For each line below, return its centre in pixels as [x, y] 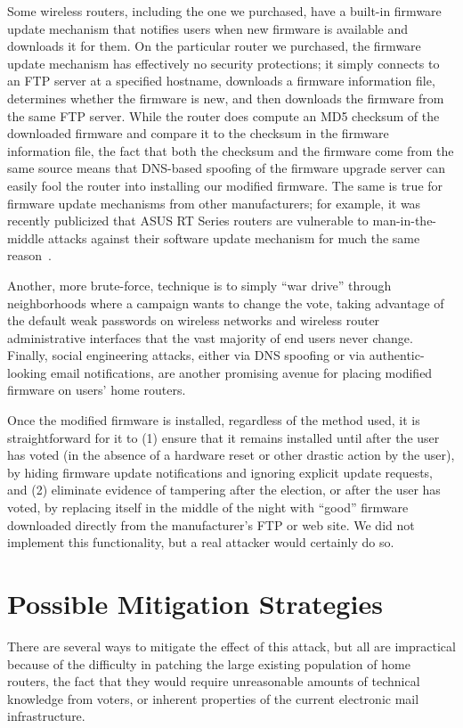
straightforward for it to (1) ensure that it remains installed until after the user [223, 437]
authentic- [397, 355]
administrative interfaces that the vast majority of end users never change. [210, 337]
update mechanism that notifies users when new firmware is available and [208, 28]
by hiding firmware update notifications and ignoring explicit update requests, [220, 472]
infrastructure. [46, 716]
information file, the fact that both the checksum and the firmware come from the [231, 150]
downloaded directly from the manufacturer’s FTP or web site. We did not [211, 524]
